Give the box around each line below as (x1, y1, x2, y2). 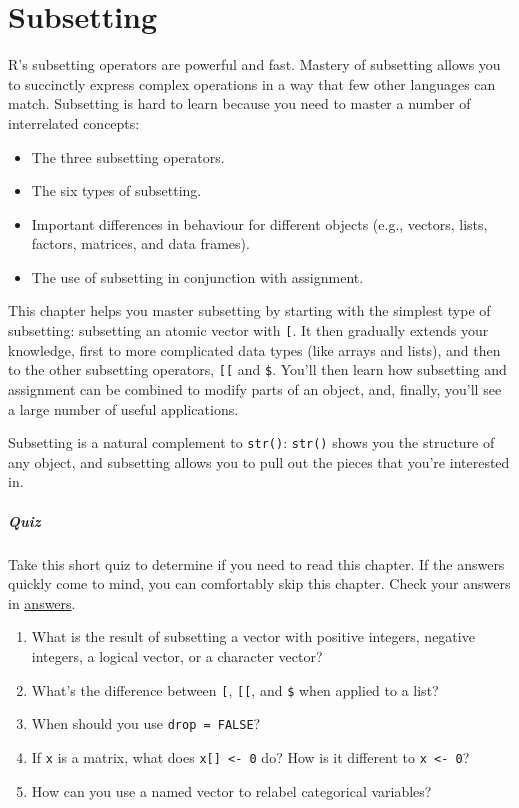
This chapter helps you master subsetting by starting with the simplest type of (8, 300, 491, 321)
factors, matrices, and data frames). (31, 233, 250, 254)
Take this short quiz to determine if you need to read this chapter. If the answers (8, 553, 505, 574)
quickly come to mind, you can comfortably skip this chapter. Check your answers (8, 573, 511, 594)
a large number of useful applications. (8, 398, 239, 419)
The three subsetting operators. (31, 146, 225, 167)
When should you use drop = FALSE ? (31, 713, 261, 734)
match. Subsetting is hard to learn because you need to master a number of (8, 93, 471, 114)
